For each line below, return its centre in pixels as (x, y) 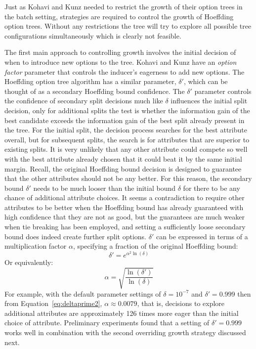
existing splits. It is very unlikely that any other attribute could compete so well (126, 149)
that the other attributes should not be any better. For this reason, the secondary (128, 178)
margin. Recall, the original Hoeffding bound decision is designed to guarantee (123, 168)
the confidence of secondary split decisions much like (84, 101)
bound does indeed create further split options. (75, 236)
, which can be (206, 81)
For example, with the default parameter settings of (83, 293)
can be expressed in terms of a (202, 236)
